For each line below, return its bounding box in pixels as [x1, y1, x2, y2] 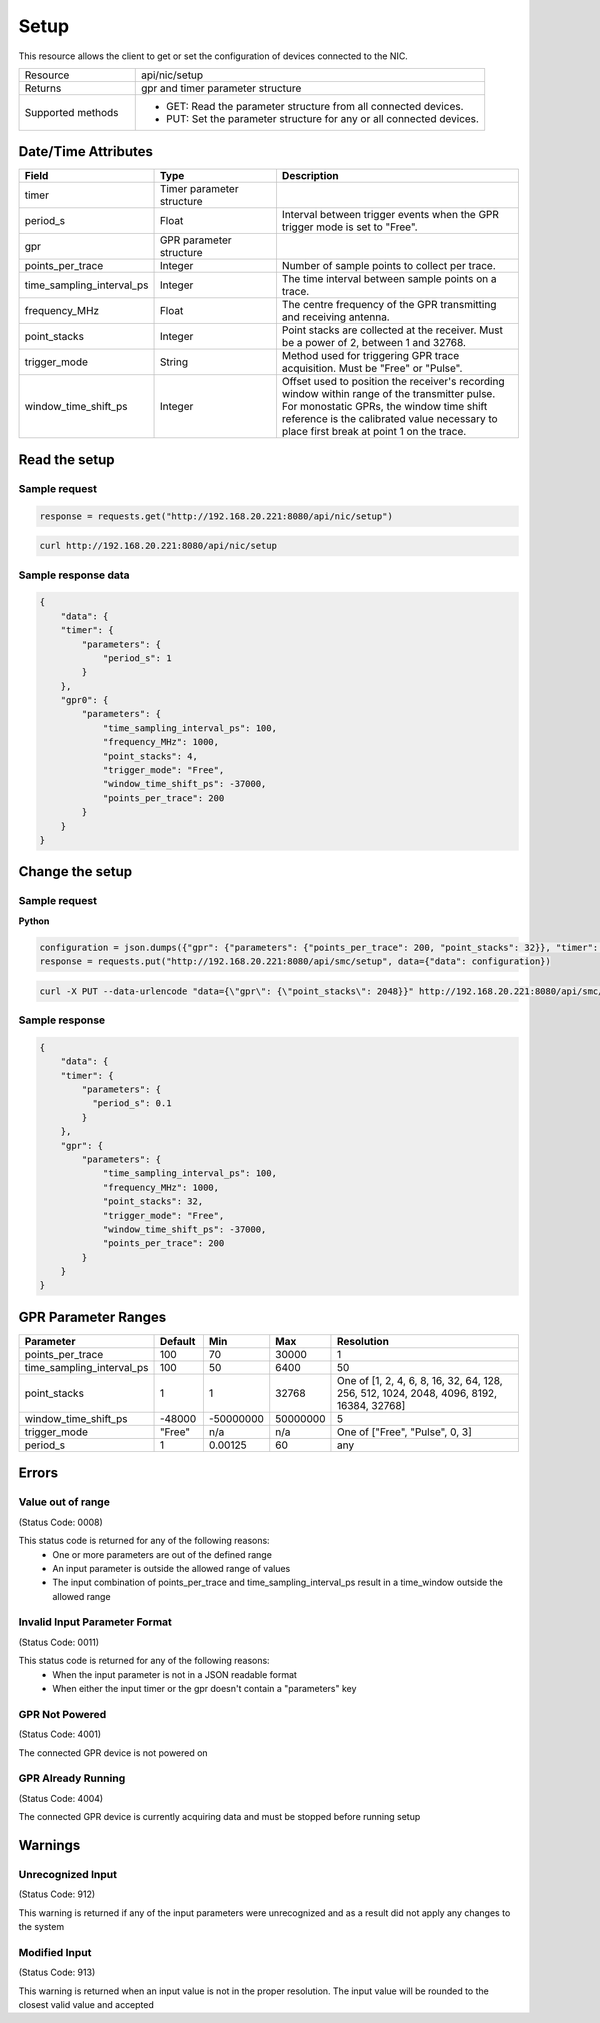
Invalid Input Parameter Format [18, 1615, 172, 1629]
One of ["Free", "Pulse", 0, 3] [336, 1425, 472, 1439]
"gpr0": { [60, 695, 109, 706]
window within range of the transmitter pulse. [281, 387, 496, 401]
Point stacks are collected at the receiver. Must [281, 323, 504, 337]
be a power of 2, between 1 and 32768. [281, 336, 467, 350]
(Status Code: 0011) [18, 1636, 100, 1648]
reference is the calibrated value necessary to [281, 412, 499, 426]
